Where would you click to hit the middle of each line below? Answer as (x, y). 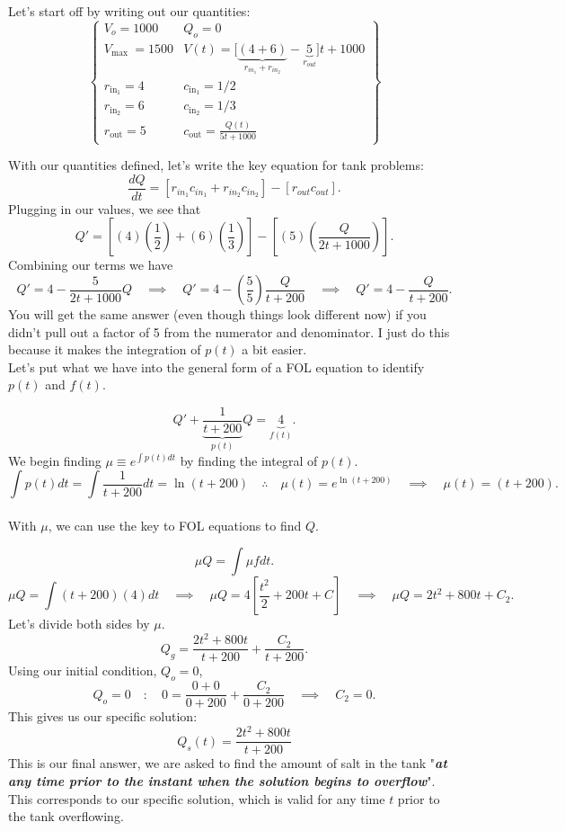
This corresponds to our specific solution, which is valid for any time (197, 798)
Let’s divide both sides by (79, 624)
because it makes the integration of (105, 349)
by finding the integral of (249, 460)
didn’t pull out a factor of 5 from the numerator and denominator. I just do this (229, 331)
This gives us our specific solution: (103, 716)
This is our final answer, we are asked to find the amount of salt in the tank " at (228, 763)
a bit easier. (274, 349)
